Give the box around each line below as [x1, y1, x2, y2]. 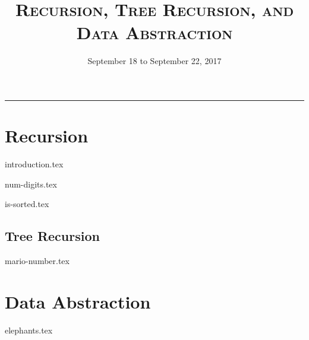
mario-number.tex [5, 255, 70, 267]
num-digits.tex [5, 177, 57, 190]
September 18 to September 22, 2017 [87, 55, 222, 67]
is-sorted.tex [5, 198, 49, 210]
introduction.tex [5, 158, 64, 170]
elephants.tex [5, 323, 53, 336]
